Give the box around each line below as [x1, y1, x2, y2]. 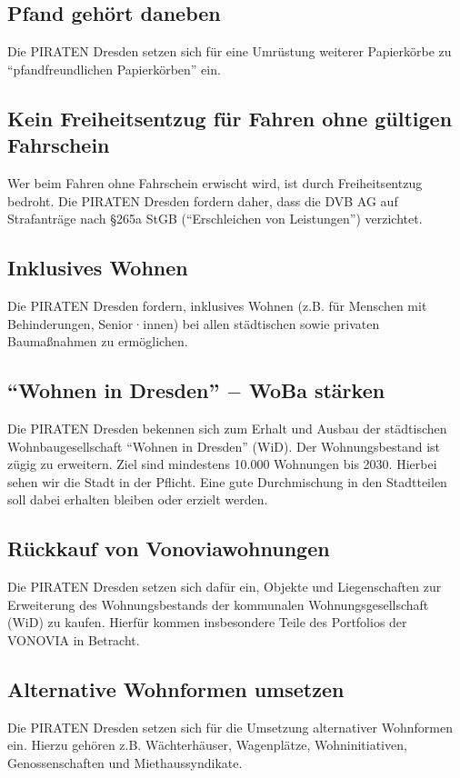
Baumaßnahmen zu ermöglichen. [7, 332, 188, 351]
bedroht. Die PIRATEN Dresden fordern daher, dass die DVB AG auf [7, 191, 398, 210]
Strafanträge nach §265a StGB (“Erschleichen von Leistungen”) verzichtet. [7, 209, 423, 228]
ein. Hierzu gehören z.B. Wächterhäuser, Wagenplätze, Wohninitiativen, [7, 735, 407, 754]
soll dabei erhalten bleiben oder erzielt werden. [7, 490, 268, 509]
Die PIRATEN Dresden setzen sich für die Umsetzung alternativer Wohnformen [7, 717, 453, 736]
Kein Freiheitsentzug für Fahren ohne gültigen [7, 104, 453, 132]
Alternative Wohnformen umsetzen [7, 674, 345, 703]
